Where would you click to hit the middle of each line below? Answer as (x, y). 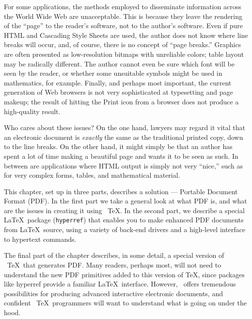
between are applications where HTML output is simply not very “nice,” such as (123, 165)
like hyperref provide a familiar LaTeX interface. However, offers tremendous (120, 284)
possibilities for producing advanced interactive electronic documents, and (113, 293)
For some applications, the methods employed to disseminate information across (123, 6)
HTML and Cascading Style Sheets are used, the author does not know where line (126, 35)
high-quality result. (32, 111)
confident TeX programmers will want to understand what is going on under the (125, 303)
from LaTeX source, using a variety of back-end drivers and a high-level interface (125, 229)
